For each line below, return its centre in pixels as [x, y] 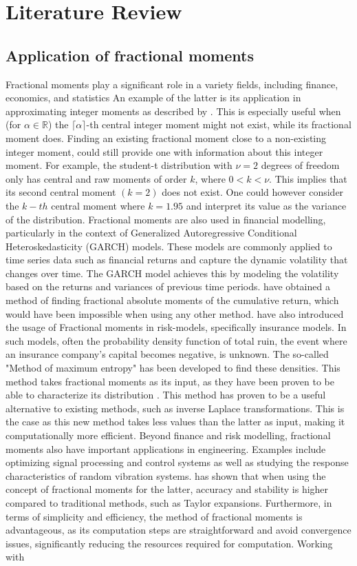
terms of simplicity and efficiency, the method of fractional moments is [154, 516]
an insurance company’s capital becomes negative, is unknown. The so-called [167, 354]
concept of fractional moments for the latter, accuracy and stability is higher [167, 489]
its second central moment [61, 192]
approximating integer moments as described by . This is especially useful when [173, 111]
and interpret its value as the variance [266, 205]
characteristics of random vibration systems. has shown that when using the [166, 475]
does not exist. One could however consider [253, 192]
